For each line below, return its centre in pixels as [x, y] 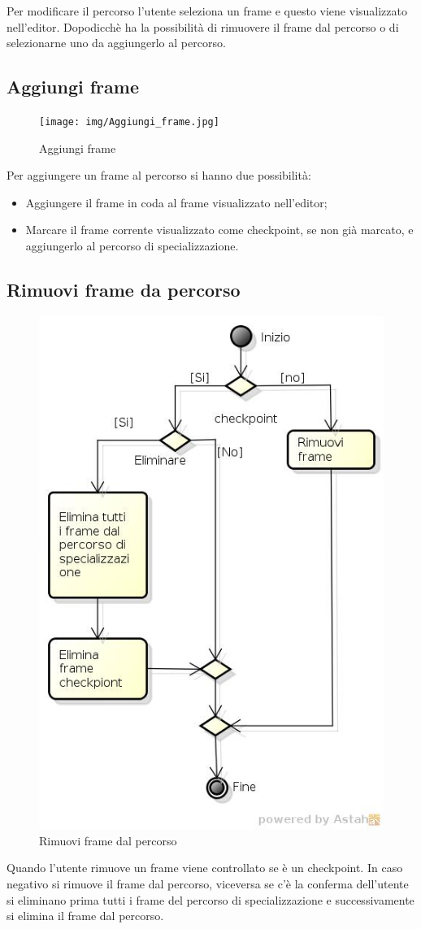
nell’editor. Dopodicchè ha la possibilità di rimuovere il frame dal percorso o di [203, 26]
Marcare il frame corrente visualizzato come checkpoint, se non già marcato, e [219, 230]
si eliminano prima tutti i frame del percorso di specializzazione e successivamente [210, 899]
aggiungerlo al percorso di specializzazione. [132, 246]
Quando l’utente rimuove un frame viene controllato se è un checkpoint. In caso [205, 868]
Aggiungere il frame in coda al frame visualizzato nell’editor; [176, 202]
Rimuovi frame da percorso [124, 289]
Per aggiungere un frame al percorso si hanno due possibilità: [159, 175]
